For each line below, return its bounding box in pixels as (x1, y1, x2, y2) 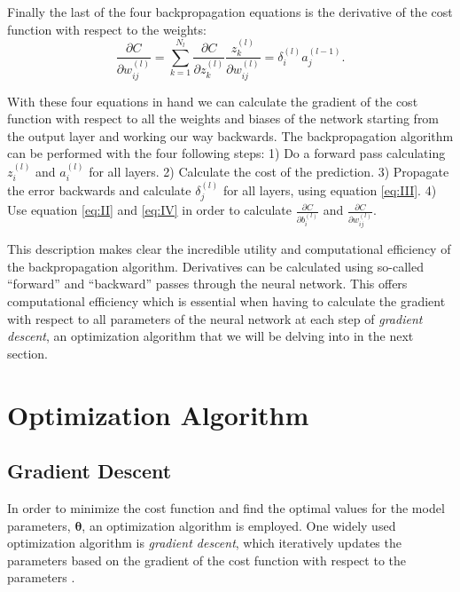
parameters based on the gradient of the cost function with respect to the (7, 550, 407, 569)
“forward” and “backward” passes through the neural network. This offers (7, 274, 408, 293)
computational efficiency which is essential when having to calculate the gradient (7, 292, 446, 311)
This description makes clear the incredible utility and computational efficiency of (7, 240, 451, 258)
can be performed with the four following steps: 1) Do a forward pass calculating (7, 144, 446, 162)
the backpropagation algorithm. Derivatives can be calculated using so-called (7, 257, 424, 275)
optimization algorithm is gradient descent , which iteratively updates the (7, 533, 402, 552)
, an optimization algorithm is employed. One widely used (82, 516, 396, 534)
